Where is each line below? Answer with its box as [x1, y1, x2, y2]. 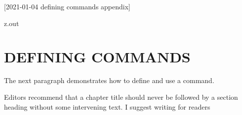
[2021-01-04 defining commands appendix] [4, 1, 130, 11]
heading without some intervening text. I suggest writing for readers [4, 101, 210, 112]
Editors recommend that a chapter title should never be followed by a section [4, 91, 238, 102]
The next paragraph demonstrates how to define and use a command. [4, 75, 214, 86]
